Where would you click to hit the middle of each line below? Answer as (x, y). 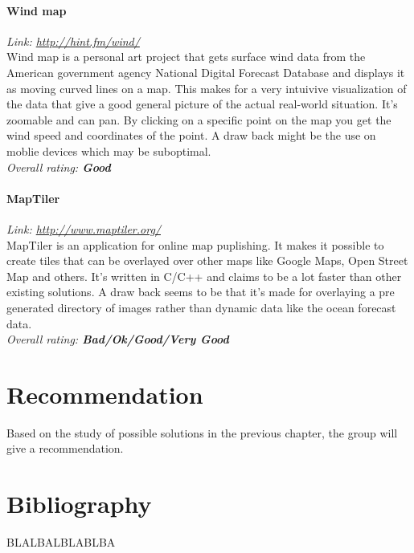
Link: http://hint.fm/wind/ (73, 41)
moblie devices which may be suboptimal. (109, 150)
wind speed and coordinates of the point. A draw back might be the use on (191, 135)
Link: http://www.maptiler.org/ (84, 228)
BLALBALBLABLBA (61, 542)
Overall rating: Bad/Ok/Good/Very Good (118, 339)
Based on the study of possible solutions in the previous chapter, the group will (202, 432)
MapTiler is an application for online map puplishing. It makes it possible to (195, 244)
